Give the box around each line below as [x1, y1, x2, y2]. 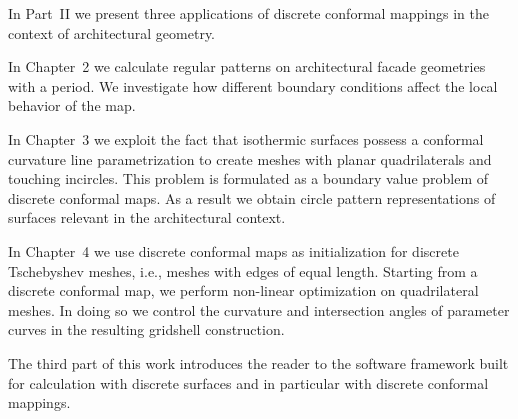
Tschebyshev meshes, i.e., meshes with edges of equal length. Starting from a [8, 260, 478, 281]
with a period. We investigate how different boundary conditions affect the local [8, 75, 498, 96]
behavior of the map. [8, 95, 136, 116]
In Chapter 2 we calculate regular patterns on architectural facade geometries [8, 56, 486, 77]
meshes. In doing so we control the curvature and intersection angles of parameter [8, 299, 510, 320]
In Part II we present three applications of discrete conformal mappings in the [8, 3, 489, 23]
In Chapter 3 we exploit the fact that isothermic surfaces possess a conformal [8, 128, 484, 149]
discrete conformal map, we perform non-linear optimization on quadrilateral [8, 280, 479, 301]
